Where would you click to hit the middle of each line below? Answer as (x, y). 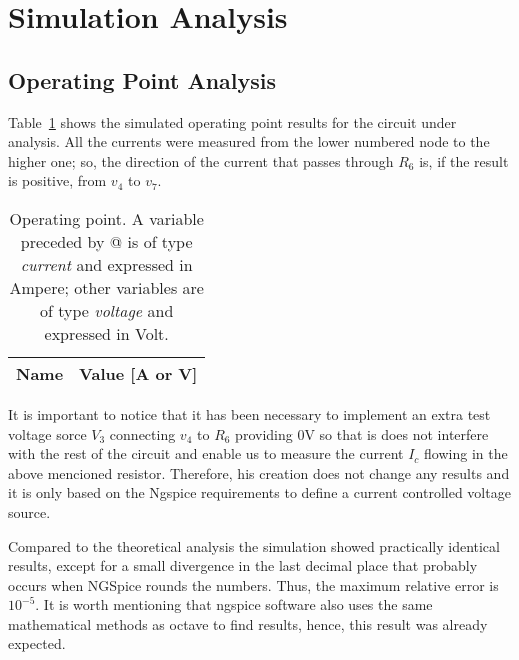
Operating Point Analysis (142, 79)
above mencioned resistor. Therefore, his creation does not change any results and (259, 472)
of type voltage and (107, 310)
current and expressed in (106, 264)
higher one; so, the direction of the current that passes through (201, 160)
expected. (37, 643)
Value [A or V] (138, 373)
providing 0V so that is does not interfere (362, 433)
